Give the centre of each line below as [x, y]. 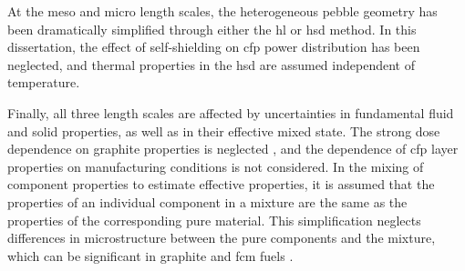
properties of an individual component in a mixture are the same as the [207, 201]
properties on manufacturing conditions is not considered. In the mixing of [216, 166]
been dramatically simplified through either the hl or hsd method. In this [212, 29]
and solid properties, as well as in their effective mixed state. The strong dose [224, 130]
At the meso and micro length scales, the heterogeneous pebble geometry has [222, 11]
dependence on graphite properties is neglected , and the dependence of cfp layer [233, 149]
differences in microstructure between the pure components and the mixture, [222, 238]
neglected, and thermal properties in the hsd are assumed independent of [211, 64]
